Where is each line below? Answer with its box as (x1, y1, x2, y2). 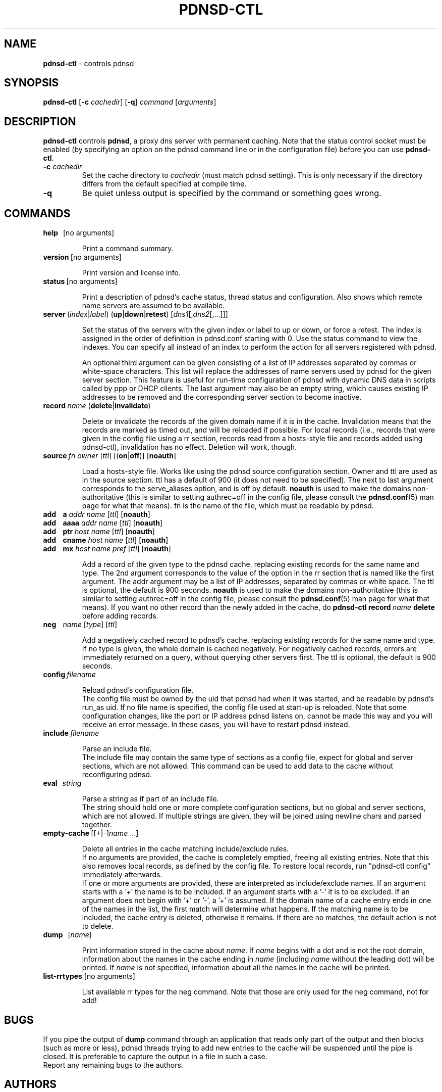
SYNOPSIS (4, 76, 59, 89)
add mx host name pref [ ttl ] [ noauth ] (43, 544, 171, 553)
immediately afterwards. (82, 870, 162, 879)
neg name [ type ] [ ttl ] (43, 620, 118, 629)
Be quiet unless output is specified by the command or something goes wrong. (82, 188, 381, 199)
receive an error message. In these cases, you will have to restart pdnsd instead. (82, 720, 350, 729)
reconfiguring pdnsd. (82, 770, 152, 779)
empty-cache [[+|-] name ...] (43, 829, 139, 838)
